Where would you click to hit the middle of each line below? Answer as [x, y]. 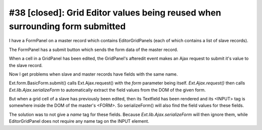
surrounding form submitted [67, 26]
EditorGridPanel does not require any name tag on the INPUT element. [79, 121]
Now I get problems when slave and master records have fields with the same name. [93, 74]
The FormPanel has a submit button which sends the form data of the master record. [93, 49]
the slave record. [26, 65]
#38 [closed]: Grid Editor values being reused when [115, 13]
